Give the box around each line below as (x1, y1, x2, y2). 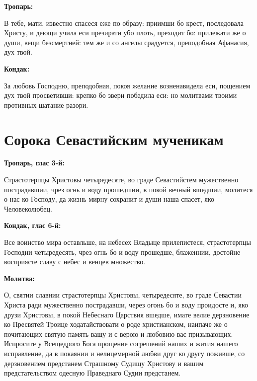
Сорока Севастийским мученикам (4, 129, 224, 149)
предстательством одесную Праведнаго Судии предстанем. (4, 368, 181, 378)
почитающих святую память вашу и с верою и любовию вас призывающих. (4, 328, 233, 339)
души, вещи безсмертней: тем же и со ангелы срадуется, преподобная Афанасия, (4, 37, 249, 47)
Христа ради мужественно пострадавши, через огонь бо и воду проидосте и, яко (4, 300, 249, 309)
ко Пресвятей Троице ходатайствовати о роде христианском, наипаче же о (4, 319, 228, 329)
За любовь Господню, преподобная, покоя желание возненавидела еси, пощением (4, 80, 251, 90)
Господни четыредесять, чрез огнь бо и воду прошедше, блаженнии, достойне (4, 246, 241, 257)
